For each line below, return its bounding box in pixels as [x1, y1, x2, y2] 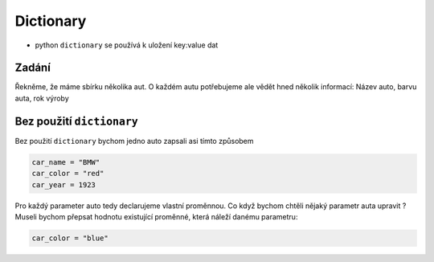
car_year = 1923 [31, 180, 96, 189]
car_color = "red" [31, 169, 104, 178]
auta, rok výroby [14, 93, 70, 103]
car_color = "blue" [31, 233, 108, 243]
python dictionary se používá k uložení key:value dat [35, 40, 219, 50]
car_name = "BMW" [31, 158, 100, 166]
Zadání [14, 61, 51, 75]
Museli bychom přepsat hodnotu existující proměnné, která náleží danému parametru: [14, 211, 298, 221]
